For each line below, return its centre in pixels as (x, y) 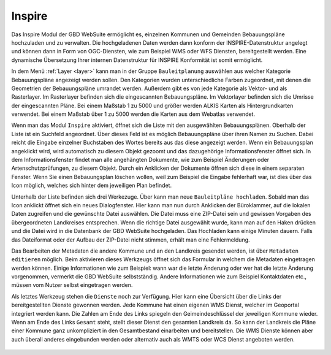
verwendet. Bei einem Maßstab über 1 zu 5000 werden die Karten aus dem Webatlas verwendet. (133, 114)
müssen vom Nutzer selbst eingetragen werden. (72, 285)
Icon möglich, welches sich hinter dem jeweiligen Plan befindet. (91, 185)
